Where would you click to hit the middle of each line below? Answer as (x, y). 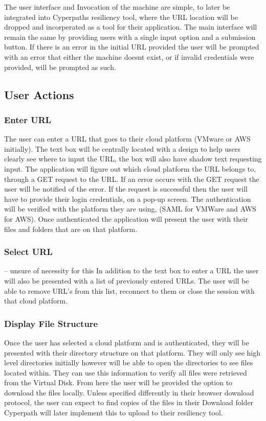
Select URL (28, 252)
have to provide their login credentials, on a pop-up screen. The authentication (128, 198)
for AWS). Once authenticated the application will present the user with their (126, 218)
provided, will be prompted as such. (60, 67)
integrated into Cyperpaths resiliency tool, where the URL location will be (121, 17)
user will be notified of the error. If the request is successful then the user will (126, 189)
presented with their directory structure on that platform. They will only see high (132, 352)
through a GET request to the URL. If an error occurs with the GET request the (132, 179)
